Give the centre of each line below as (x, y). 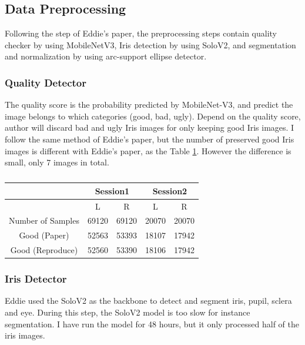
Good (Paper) (44, 235)
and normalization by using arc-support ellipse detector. (106, 56)
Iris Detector (36, 279)
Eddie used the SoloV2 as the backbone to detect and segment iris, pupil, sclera (148, 301)
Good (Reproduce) (44, 250)
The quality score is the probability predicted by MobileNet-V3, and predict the (149, 105)
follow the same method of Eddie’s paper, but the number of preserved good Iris (150, 139)
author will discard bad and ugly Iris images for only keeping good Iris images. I (150, 127)
